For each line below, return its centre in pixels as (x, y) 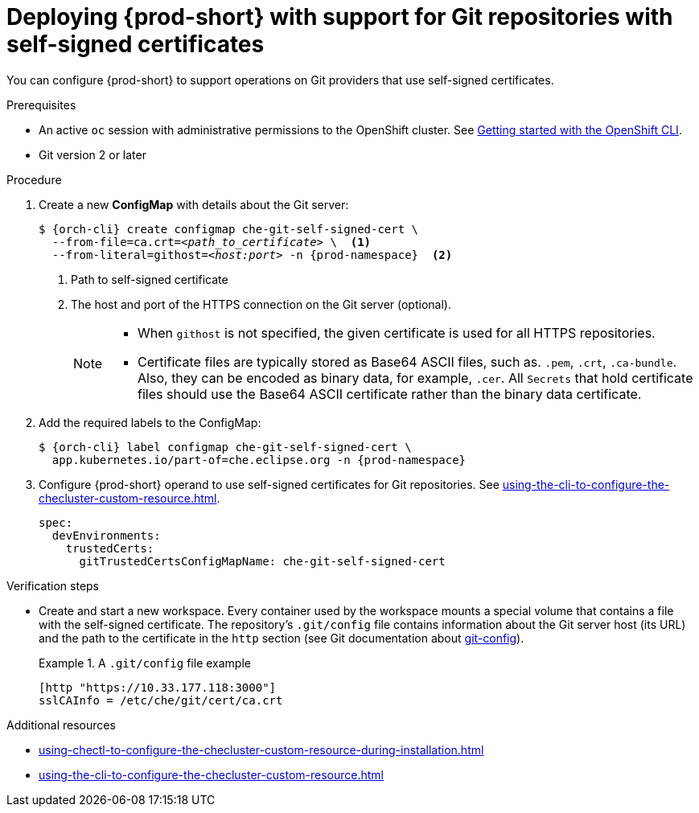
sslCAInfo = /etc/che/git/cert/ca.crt (161, 700)
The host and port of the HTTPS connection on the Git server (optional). (261, 304)
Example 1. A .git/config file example (145, 663)
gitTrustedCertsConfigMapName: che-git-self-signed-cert (262, 561)
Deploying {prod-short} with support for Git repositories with (340, 17)
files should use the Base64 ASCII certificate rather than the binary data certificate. (390, 394)
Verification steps (53, 585)
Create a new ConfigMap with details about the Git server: (194, 204)
